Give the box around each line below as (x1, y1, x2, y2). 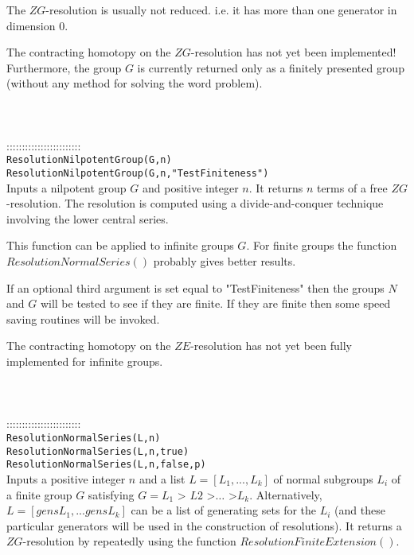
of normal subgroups (273, 470, 373, 487)
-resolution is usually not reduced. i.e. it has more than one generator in (45, 2, 397, 17)
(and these (334, 502, 385, 518)
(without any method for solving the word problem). (6, 75, 263, 91)
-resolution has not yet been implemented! (190, 44, 396, 60)
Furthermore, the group (6, 59, 122, 76)
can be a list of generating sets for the (131, 502, 317, 518)
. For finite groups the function (246, 237, 397, 254)
